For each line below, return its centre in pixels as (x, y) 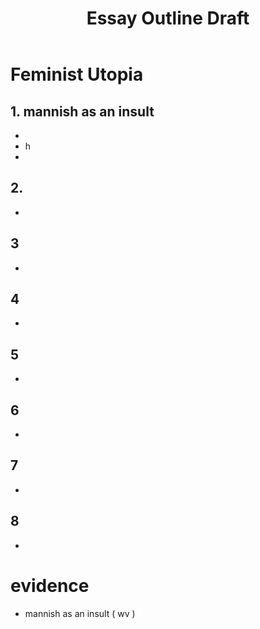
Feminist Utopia (77, 74)
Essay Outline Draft (168, 18)
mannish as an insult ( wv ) (80, 613)
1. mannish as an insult (82, 111)
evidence (50, 585)
